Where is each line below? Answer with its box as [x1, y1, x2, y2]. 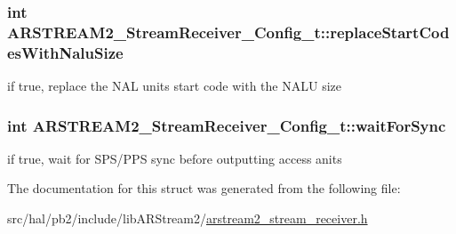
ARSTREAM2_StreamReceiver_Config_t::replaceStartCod [7, 20, 450, 43]
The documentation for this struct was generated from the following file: [7, 179, 401, 198]
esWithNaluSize [7, 41, 124, 63]
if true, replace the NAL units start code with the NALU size [7, 77, 341, 95]
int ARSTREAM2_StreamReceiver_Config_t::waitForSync [7, 114, 446, 136]
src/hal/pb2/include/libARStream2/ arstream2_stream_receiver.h [7, 209, 368, 228]
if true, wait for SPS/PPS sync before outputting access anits [7, 149, 342, 167]
